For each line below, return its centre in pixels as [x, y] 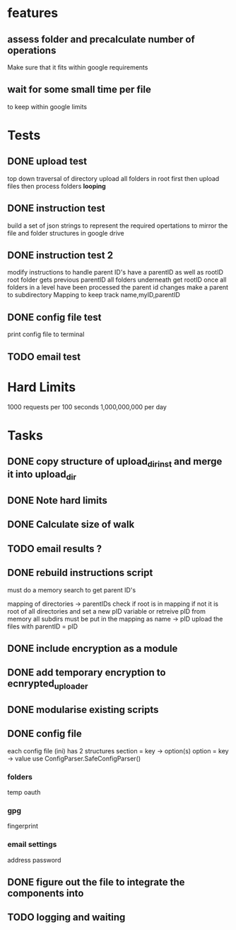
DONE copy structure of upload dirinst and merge [115, 463]
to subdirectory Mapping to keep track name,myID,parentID [94, 295]
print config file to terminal [46, 334]
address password [34, 860]
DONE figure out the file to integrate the [96, 882]
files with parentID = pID [43, 626]
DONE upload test [47, 161]
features [33, 13]
